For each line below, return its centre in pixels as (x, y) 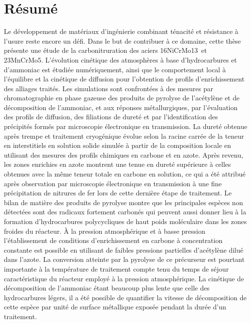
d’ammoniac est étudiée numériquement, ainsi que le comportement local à (115, 69)
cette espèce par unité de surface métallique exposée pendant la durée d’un (115, 307)
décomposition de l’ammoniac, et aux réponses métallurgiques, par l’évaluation (121, 107)
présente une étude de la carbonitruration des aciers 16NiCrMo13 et (105, 50)
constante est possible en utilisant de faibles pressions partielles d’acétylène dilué (124, 250)
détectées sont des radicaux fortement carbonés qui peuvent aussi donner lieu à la (125, 212)
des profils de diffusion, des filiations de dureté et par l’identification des (111, 117)
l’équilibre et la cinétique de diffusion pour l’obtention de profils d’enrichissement (124, 79)
